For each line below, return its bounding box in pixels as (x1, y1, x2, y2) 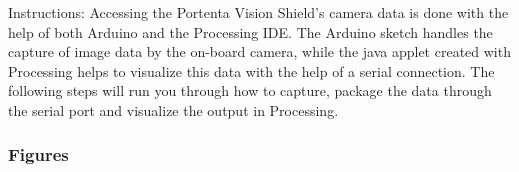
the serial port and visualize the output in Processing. (8, 99, 339, 120)
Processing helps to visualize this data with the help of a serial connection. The (8, 60, 495, 81)
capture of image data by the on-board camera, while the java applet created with (8, 41, 511, 62)
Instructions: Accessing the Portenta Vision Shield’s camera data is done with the (8, 2, 509, 22)
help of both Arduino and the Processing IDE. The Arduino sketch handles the (8, 21, 493, 42)
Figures (8, 142, 69, 167)
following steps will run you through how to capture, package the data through (8, 80, 492, 101)
